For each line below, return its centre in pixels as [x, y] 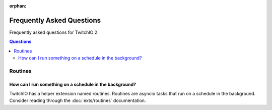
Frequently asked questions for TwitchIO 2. [54, 32]
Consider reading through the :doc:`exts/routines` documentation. [78, 100]
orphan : [18, 6]
